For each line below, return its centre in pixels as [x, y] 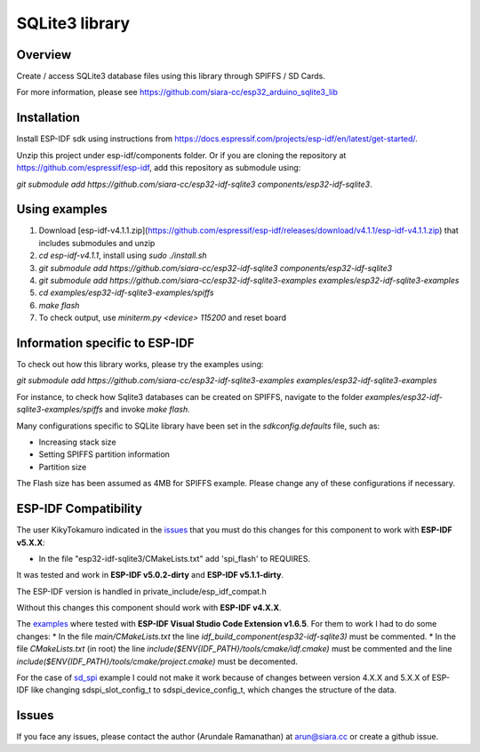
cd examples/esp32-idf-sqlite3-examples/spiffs [126, 292]
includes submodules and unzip [97, 243]
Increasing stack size [77, 442]
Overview [44, 55]
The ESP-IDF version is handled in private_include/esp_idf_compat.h [141, 591]
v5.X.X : [31, 542]
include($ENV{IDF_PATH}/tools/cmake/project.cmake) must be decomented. [157, 661]
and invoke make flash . [148, 410]
